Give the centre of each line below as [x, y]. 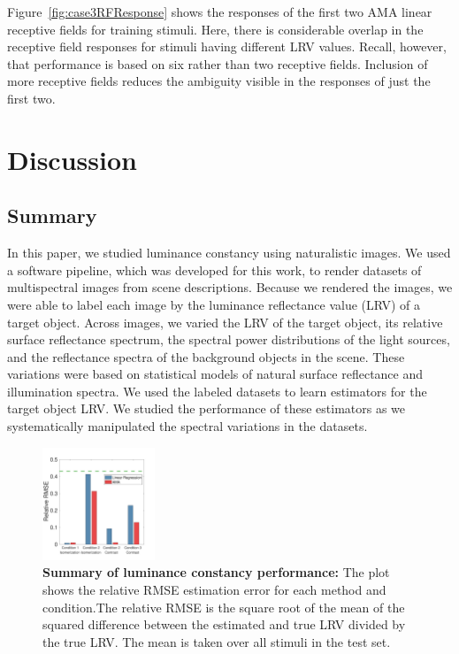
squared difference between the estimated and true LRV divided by [224, 624]
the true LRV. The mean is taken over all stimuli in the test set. [217, 641]
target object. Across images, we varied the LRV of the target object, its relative [225, 322]
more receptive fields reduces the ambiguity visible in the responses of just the [219, 81]
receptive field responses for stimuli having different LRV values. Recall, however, [227, 46]
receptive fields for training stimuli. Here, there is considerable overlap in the [215, 29]
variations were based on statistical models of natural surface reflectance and [215, 374]
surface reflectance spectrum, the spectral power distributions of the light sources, [229, 339]
